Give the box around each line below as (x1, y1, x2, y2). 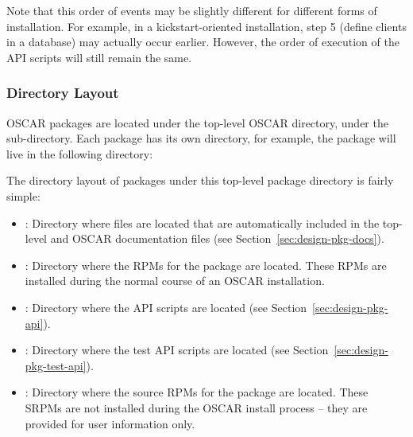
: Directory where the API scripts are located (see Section (25, 298, 307, 315)
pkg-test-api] (25, 357, 87, 373)
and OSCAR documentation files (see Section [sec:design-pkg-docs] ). (50, 230, 384, 247)
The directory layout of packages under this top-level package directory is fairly (6, 172, 394, 189)
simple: (6, 187, 41, 204)
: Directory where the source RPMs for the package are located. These (25, 384, 369, 400)
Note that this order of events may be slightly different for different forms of (6, 2, 377, 18)
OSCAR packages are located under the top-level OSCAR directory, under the (6, 114, 388, 131)
